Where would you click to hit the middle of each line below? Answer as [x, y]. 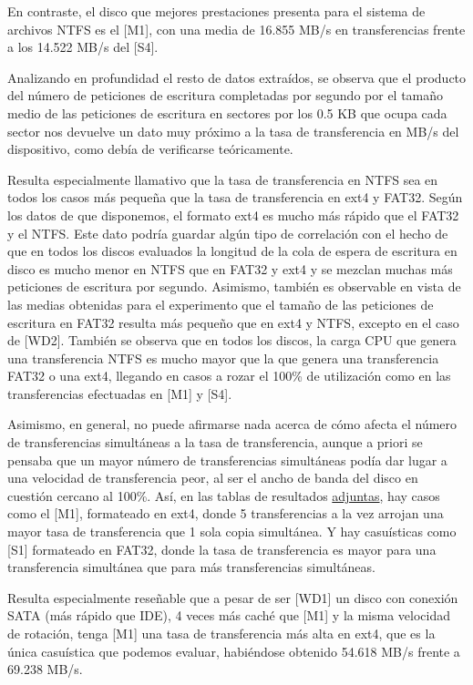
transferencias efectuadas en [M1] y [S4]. [120, 393]
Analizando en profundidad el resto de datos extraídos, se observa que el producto [237, 77]
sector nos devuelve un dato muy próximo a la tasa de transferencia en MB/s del [233, 131]
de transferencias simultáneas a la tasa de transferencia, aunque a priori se [215, 442]
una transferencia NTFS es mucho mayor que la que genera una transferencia [223, 358]
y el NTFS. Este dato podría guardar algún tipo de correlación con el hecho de [228, 233]
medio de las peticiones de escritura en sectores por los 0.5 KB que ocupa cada [227, 112]
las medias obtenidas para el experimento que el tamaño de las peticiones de [221, 304]
